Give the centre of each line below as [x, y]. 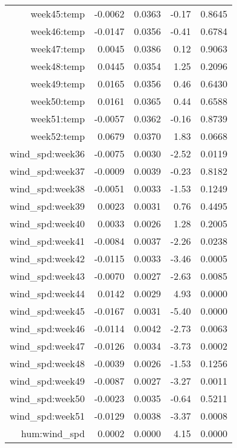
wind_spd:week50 [47, 398]
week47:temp [58, 49]
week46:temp [58, 31]
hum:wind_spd [53, 433]
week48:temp [58, 66]
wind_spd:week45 [47, 311]
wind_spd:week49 [47, 381]
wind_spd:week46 [47, 328]
